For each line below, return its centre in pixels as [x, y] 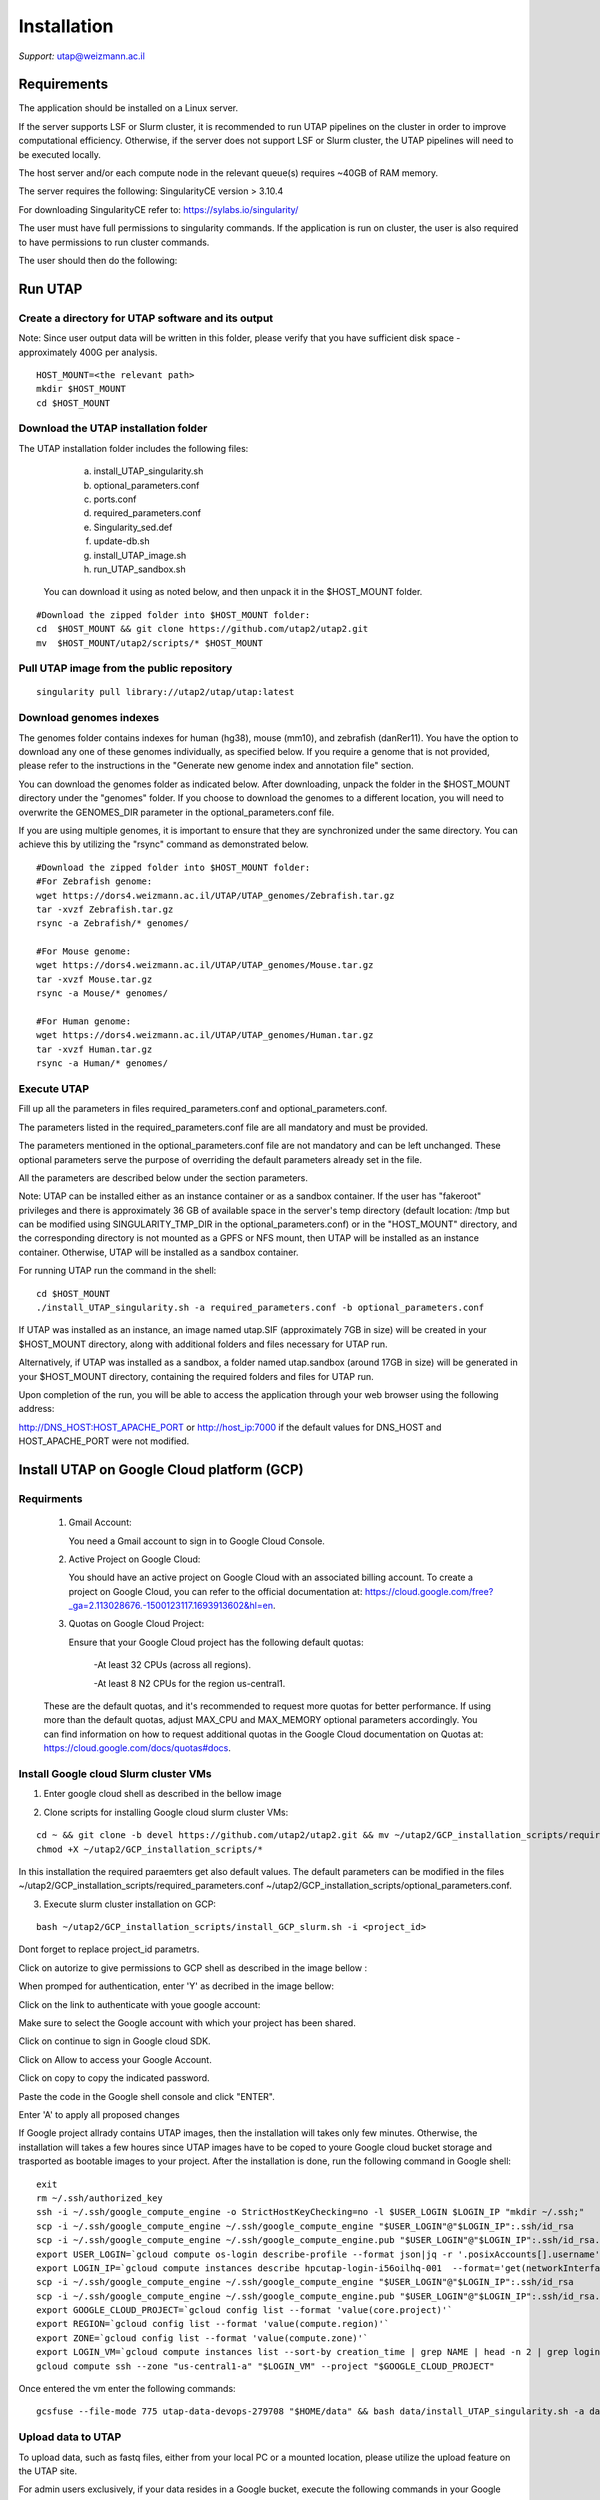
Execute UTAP [54, 1088]
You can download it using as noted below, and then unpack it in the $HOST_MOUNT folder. [233, 592]
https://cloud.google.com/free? [429, 1591]
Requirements [63, 84]
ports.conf [115, 499]
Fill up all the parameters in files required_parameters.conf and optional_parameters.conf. [203, 1109]
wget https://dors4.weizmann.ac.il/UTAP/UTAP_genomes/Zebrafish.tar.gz [215, 895]
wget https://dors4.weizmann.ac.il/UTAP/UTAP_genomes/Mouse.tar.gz [205, 965]
